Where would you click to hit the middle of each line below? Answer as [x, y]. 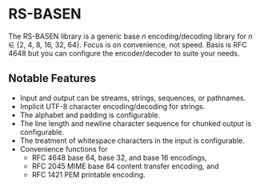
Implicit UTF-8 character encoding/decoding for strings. [112, 106]
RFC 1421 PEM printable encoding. [88, 174]
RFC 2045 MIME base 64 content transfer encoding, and [125, 166]
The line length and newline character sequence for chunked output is [136, 123]
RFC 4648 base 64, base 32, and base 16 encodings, [119, 157]
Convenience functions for [64, 148]
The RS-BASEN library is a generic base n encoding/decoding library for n [131, 36]
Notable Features [52, 78]
